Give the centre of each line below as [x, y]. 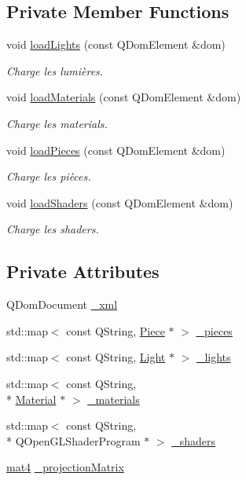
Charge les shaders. [53, 229]
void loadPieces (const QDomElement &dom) [116, 150]
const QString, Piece [116, 330]
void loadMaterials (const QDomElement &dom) [124, 97]
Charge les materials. [57, 123]
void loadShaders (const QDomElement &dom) [120, 202]
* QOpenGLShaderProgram [73, 440]
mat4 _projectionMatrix [65, 467]
